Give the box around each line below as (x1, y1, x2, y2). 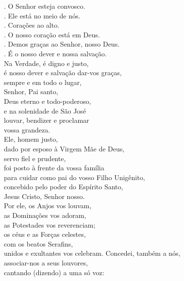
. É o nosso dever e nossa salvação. (4, 48, 107, 58)
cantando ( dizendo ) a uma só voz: (4, 267, 104, 277)
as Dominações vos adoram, (4, 210, 86, 220)
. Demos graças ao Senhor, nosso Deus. (4, 39, 120, 49)
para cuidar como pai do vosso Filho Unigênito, (4, 172, 145, 182)
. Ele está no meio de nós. (4, 10, 81, 20)
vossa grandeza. (4, 124, 50, 134)
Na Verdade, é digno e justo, (4, 58, 89, 68)
